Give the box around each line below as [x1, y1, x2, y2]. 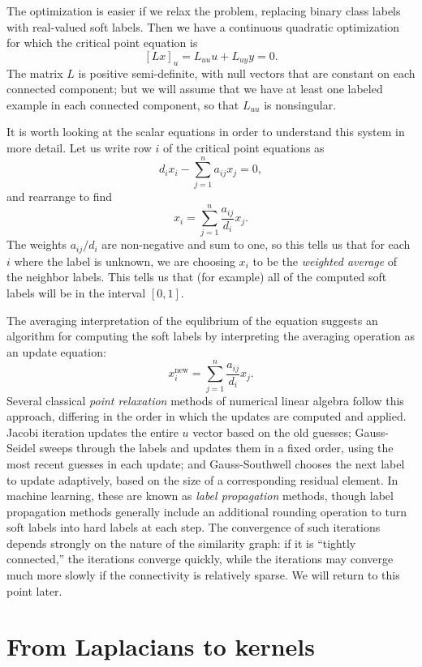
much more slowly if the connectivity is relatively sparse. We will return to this [6, 567, 400, 584]
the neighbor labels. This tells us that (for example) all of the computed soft [6, 268, 387, 285]
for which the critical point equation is [6, 34, 198, 51]
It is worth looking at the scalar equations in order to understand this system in [6, 123, 405, 140]
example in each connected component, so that [6, 96, 239, 113]
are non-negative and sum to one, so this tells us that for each [101, 236, 411, 253]
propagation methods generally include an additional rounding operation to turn [6, 502, 407, 519]
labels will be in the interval [6, 284, 146, 301]
